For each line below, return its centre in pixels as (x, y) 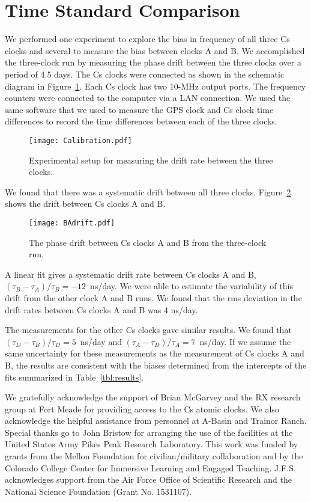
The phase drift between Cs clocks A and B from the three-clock (148, 242)
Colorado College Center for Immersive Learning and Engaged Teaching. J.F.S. (150, 467)
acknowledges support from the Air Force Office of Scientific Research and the (148, 479)
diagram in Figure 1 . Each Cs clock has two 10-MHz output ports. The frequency (155, 86)
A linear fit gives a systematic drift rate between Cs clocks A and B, (131, 274)
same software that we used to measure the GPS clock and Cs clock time (139, 109)
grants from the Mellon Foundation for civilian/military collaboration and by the (154, 456)
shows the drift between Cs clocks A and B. (85, 204)
